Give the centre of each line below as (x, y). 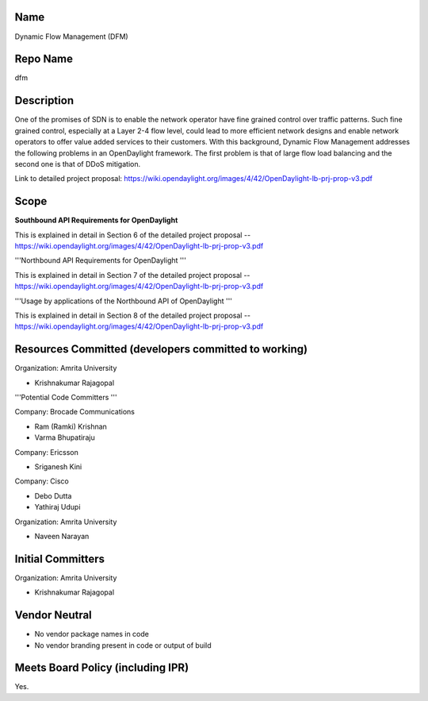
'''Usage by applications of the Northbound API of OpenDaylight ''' (124, 301)
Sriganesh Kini (58, 466)
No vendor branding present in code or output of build (123, 645)
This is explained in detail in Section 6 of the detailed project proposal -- (133, 235)
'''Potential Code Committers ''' (66, 397)
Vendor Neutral (53, 615)
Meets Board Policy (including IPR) (102, 668)
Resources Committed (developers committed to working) (161, 349)
